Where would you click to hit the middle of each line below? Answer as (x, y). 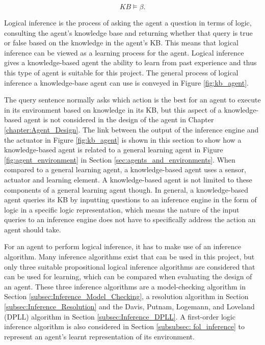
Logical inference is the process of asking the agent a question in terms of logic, (128, 22)
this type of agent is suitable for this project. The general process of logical (121, 72)
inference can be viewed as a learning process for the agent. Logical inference (124, 52)
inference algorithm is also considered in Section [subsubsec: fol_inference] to (124, 326)
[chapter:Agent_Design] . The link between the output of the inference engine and (131, 129)
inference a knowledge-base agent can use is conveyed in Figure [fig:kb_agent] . (127, 82)
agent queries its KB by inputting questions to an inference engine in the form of (130, 200)
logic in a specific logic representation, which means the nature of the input (122, 209)
